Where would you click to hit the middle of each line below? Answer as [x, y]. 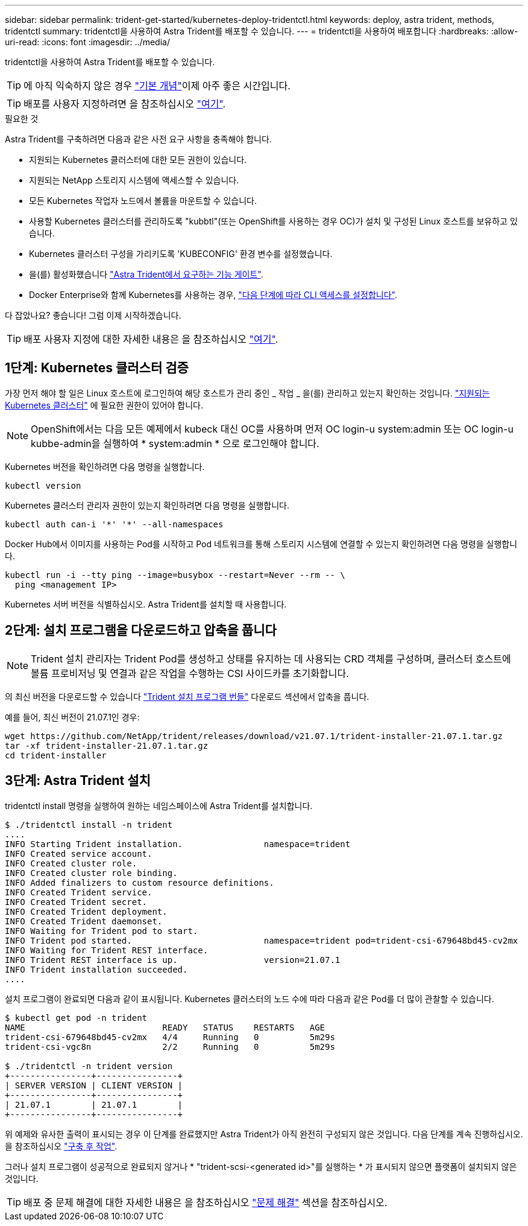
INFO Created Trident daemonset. [84, 921]
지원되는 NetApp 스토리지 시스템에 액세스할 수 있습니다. [134, 180]
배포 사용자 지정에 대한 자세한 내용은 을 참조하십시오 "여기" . [151, 339]
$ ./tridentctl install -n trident [89, 824]
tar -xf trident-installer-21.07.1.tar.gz [107, 745]
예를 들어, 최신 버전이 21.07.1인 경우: [72, 717]
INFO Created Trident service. [79, 892]
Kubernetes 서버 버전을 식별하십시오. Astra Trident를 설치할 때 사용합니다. [146, 604]
